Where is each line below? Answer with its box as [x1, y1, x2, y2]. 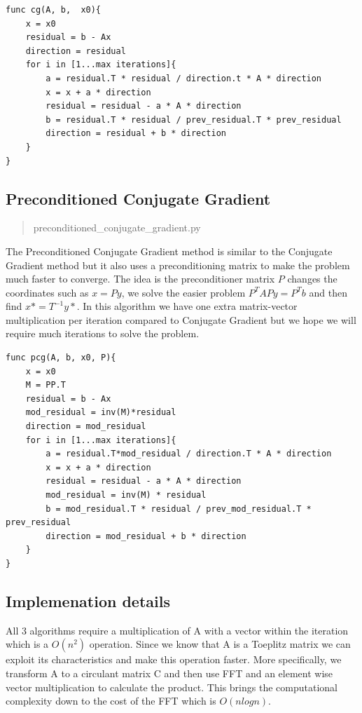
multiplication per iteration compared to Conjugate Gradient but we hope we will [6, 312, 356, 327]
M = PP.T [25, 380, 66, 391]
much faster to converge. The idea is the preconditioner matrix [6, 271, 275, 286]
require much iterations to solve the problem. [6, 326, 200, 341]
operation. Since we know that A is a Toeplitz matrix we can [89, 637, 351, 651]
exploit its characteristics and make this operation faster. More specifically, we [6, 652, 342, 667]
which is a [6, 637, 49, 651]
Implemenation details [6, 590, 170, 611]
